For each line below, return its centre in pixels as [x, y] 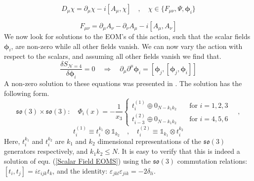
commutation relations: [212, 161]
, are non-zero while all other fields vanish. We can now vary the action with [127, 46]
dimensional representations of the [149, 141]
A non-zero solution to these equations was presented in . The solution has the [123, 83]
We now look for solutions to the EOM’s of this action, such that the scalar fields [127, 36]
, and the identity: [80, 170]
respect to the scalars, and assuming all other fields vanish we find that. [113, 56]
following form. [27, 93]
